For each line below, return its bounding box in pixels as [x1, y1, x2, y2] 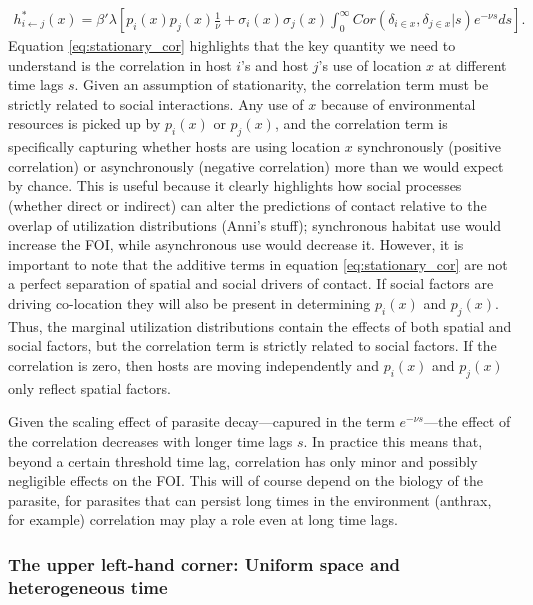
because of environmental [320, 93, 476, 114]
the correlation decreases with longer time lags [8, 430, 293, 451]
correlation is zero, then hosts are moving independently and [8, 354, 380, 375]
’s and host [241, 54, 309, 75]
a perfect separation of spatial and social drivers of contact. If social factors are [8, 273, 494, 294]
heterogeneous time [8, 574, 168, 599]
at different [438, 54, 507, 75]
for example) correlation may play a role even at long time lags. [8, 509, 398, 530]
